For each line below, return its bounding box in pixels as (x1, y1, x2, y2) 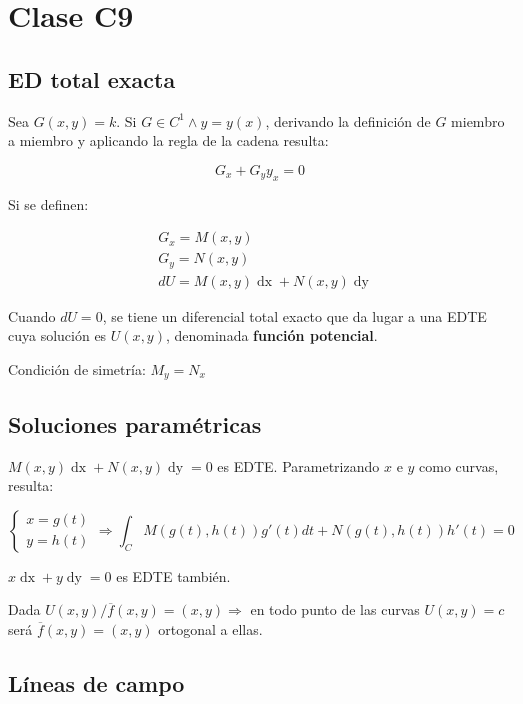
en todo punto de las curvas (250, 599, 420, 620)
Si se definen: (8, 193, 89, 214)
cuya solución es (8, 325, 107, 346)
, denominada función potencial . (165, 325, 378, 346)
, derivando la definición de (265, 110, 431, 131)
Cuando (8, 305, 56, 326)
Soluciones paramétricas (8, 408, 262, 439)
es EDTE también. (116, 565, 231, 586)
